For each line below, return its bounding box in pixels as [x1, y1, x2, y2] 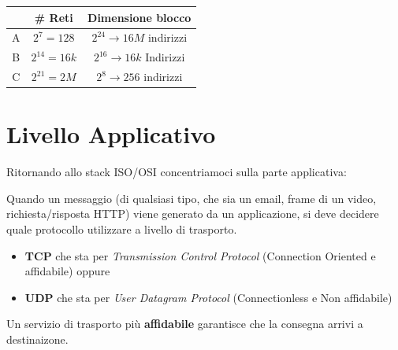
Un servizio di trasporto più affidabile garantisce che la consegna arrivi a [6, 315, 363, 332]
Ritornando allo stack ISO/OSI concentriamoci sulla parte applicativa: [6, 164, 347, 180]
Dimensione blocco [87, 9, 192, 25]
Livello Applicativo [6, 118, 216, 150]
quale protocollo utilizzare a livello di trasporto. [6, 221, 237, 238]
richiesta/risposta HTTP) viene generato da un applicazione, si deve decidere [6, 205, 379, 222]
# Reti [34, 9, 73, 25]
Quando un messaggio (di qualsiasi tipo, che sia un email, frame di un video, [6, 190, 377, 206]
